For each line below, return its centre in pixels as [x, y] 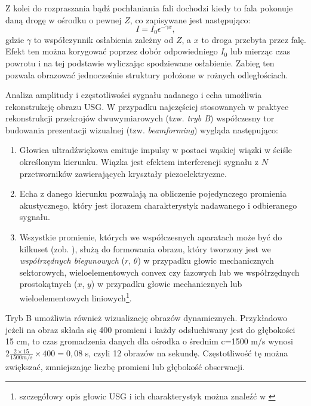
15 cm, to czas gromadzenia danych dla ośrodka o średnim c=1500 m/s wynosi [149, 341]
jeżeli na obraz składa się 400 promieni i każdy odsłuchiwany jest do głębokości [150, 329]
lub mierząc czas [260, 51]
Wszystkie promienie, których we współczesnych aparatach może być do [151, 237]
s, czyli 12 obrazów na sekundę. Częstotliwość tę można [187, 353]
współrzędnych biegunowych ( [72, 260]
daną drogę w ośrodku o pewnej [64, 19]
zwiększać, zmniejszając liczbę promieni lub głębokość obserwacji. [125, 367]
